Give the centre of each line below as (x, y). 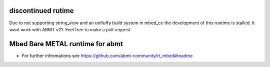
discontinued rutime (41, 11)
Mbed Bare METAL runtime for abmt (66, 44)
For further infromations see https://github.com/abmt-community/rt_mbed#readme (107, 56)
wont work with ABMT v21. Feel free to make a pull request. (70, 29)
